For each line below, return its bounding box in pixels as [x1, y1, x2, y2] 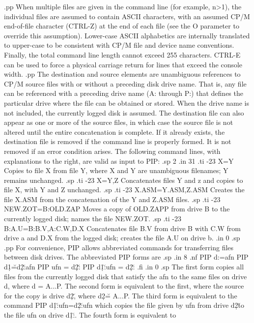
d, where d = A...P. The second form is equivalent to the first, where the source [4, 281, 244, 291]
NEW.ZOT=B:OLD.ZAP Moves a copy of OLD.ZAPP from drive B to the [4, 204, 230, 214]
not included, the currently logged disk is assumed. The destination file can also [4, 107, 244, 117]
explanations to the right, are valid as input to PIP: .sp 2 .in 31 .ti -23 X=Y [4, 155, 234, 166]
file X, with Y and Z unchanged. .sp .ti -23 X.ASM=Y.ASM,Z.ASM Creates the [4, 184, 245, 195]
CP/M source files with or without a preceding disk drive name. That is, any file [4, 78, 247, 88]
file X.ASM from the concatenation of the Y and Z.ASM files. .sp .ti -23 [4, 194, 221, 204]
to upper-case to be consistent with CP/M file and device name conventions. [4, 40, 234, 50]
